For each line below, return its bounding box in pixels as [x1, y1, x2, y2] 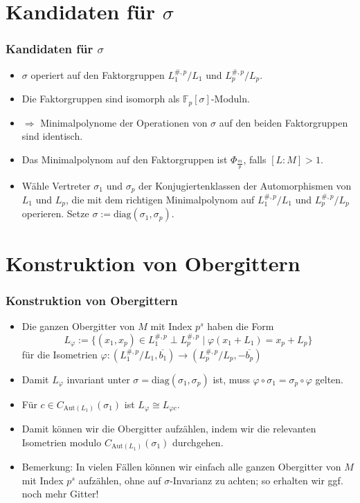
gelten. [315, 372, 343, 386]
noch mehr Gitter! [21, 486, 99, 501]
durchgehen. [172, 435, 224, 449]
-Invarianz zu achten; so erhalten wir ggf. [170, 473, 343, 487]
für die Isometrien [21, 347, 98, 361]
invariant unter [66, 372, 130, 386]
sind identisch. [21, 129, 83, 143]
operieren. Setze [21, 206, 89, 221]
